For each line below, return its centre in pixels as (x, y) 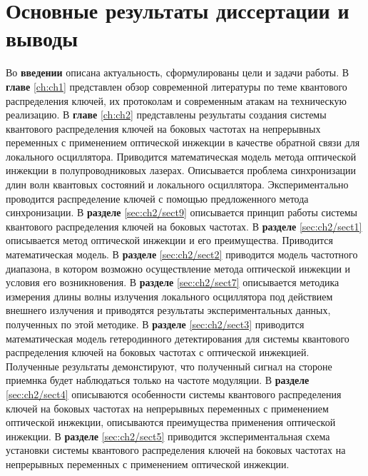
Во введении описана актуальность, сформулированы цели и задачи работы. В (178, 72)
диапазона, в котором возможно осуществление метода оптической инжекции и (178, 268)
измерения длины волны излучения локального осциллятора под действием (169, 296)
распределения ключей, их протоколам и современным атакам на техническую (176, 100)
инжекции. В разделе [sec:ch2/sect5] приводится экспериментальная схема (168, 436)
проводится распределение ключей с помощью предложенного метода (157, 198)
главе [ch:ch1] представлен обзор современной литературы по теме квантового (177, 86)
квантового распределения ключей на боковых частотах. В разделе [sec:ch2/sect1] (184, 226)
